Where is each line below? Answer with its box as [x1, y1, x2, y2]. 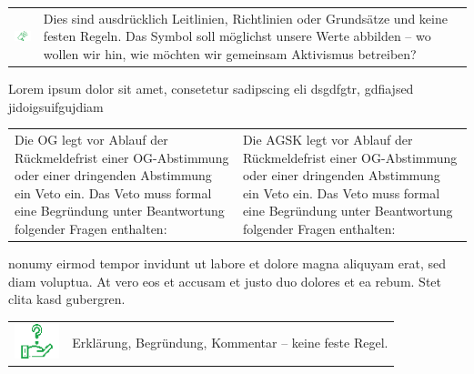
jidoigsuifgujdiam [8, 96, 104, 116]
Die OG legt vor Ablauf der [15, 129, 168, 148]
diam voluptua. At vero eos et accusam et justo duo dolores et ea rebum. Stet [8, 271, 441, 290]
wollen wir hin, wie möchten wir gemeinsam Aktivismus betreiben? [43, 44, 417, 63]
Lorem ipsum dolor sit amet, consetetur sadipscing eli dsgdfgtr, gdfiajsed [8, 79, 414, 98]
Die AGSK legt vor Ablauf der [242, 129, 413, 148]
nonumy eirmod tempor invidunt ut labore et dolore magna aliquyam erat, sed [8, 254, 446, 273]
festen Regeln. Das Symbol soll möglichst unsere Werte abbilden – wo [43, 26, 431, 45]
